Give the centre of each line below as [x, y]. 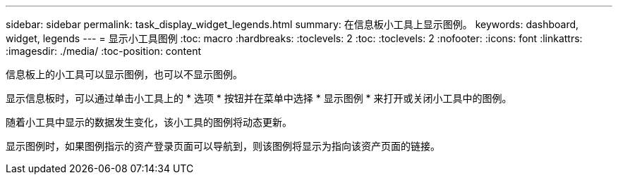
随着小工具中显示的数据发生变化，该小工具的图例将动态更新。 [149, 122]
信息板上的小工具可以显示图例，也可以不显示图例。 [124, 74]
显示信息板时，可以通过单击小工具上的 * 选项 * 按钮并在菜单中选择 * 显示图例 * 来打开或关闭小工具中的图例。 [259, 98]
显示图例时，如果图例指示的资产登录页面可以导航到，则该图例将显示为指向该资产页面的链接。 [223, 146]
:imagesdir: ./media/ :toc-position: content [103, 51]
